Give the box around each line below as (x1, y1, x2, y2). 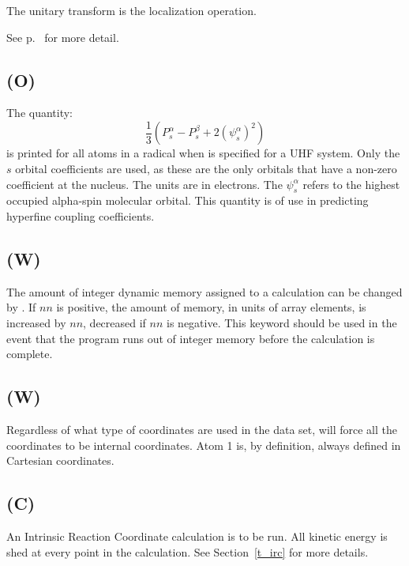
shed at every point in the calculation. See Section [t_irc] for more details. (6, 543, 369, 560)
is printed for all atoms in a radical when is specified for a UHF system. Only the (6, 145, 400, 161)
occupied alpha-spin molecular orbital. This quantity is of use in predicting (6, 192, 369, 209)
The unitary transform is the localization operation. (6, 2, 257, 18)
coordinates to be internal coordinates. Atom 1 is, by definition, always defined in (6, 436, 401, 453)
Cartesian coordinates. (6, 452, 114, 469)
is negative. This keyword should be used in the (167, 315, 397, 331)
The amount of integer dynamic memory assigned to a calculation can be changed (6, 283, 403, 300)
